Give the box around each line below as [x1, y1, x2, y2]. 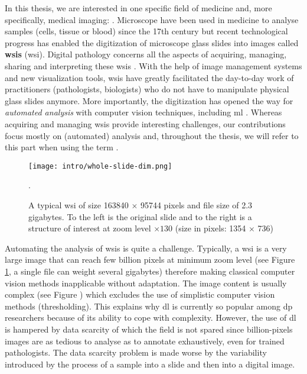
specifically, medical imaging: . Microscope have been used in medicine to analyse [5, 13, 299, 25]
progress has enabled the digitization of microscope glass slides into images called [5, 36, 299, 49]
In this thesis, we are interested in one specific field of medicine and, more [5, 2, 272, 14]
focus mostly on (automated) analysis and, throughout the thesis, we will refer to [5, 129, 299, 141]
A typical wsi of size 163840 [28, 198, 129, 211]
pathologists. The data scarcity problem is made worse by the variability [5, 346, 267, 359]
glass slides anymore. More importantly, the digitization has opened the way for [5, 94, 293, 107]
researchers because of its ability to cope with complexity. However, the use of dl [5, 311, 296, 324]
